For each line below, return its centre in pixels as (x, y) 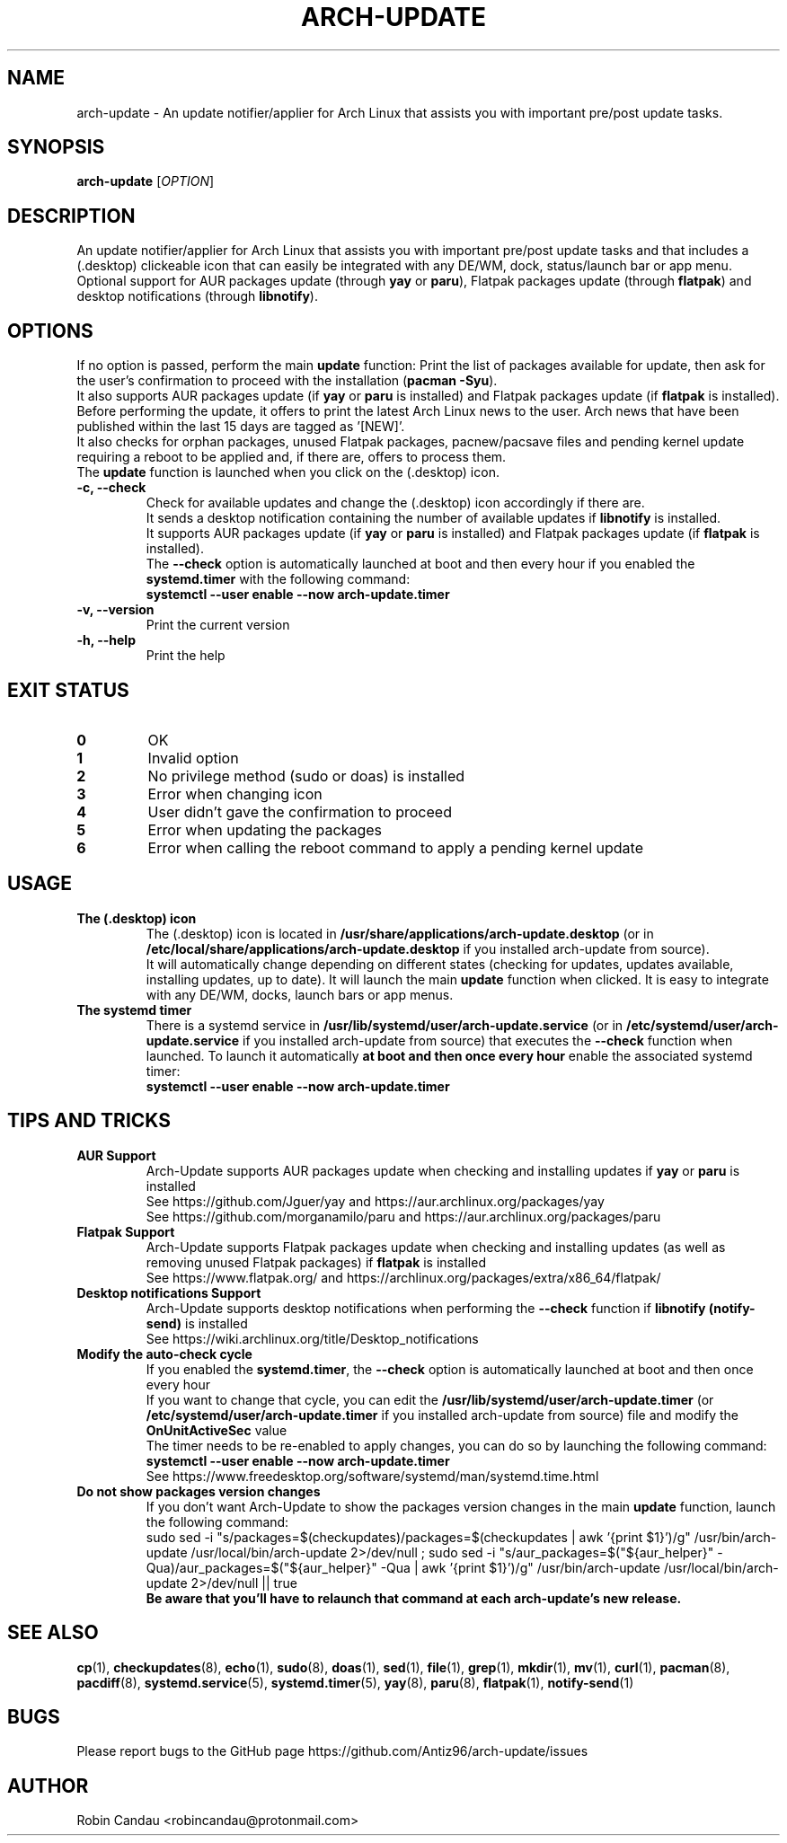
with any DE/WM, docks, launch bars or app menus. (300, 994)
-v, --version (115, 610)
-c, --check (111, 488)
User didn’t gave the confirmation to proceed (300, 811)
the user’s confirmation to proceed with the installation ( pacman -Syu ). (287, 381)
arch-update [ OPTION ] (146, 181)
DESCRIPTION (71, 216)
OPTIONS (50, 331)
